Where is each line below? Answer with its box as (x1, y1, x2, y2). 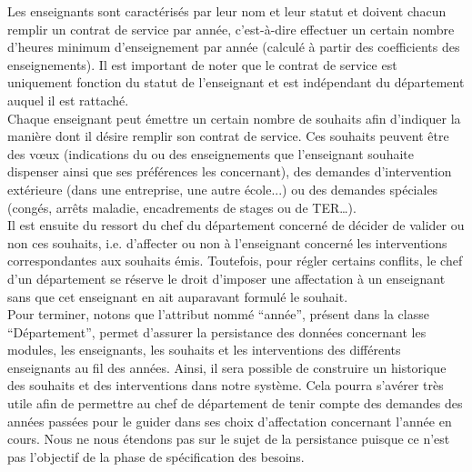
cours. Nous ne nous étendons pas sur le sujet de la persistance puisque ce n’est (7, 429, 450, 448)
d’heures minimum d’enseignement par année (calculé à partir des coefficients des (7, 37, 460, 56)
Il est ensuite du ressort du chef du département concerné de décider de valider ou (7, 216, 465, 235)
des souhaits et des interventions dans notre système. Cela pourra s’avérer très (7, 376, 444, 395)
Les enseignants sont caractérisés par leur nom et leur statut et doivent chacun (7, 2, 447, 20)
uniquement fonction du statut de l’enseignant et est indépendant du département (7, 73, 465, 92)
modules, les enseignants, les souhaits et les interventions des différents (7, 340, 401, 359)
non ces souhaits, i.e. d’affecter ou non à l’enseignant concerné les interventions (7, 233, 447, 252)
